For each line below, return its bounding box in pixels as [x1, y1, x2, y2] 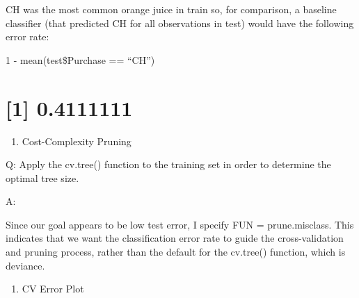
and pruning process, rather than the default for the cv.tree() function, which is [6, 245, 346, 259]
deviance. [6, 258, 45, 272]
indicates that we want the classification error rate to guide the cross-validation [6, 231, 344, 245]
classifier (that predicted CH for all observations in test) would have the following [6, 15, 354, 30]
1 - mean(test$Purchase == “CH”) [6, 52, 155, 67]
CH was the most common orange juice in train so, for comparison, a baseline [6, 2, 337, 16]
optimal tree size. [6, 170, 79, 185]
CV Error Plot [22, 281, 84, 296]
